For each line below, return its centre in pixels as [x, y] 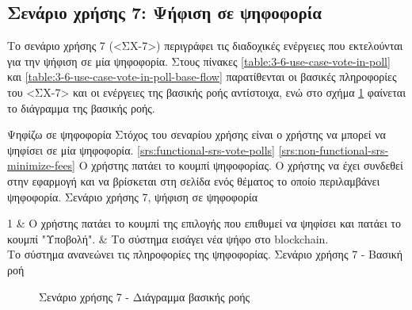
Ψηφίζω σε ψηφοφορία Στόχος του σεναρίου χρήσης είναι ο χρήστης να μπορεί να [196, 134]
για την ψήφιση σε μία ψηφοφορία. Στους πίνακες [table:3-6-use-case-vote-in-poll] [199, 61]
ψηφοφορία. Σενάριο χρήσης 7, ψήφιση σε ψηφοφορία [133, 196]
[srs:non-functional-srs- [334, 149]
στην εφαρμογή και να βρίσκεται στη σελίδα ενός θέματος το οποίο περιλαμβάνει [194, 180]
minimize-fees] [42, 165]
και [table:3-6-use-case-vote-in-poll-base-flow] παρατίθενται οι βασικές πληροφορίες [202, 77]
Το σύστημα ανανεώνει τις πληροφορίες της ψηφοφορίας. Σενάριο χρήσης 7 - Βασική [205, 254]
